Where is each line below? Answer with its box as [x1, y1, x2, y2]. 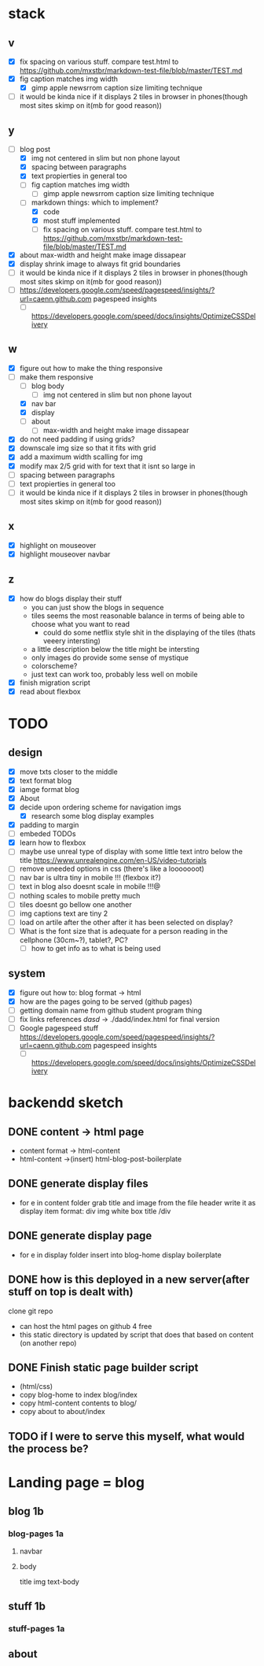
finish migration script [19, 678, 90, 687]
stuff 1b [8, 1599, 46, 1612]
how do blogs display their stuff [19, 594, 123, 603]
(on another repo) [19, 1338, 77, 1347]
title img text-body [19, 1576, 80, 1586]
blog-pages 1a [8, 1528, 64, 1539]
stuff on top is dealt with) [8, 1285, 134, 1299]
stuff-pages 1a [8, 1623, 65, 1634]
